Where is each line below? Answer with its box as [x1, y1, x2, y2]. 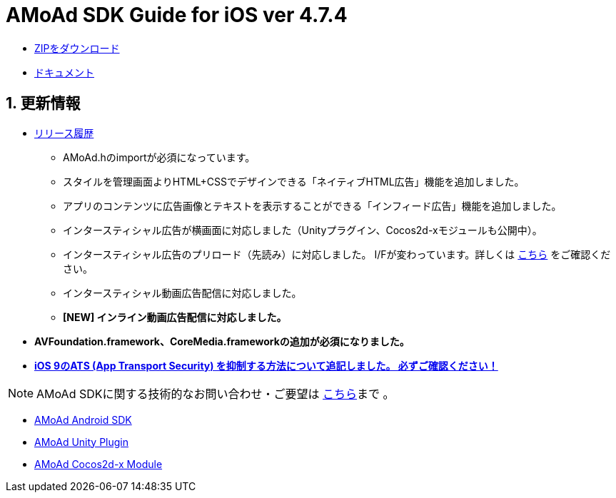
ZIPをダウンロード [34, 41, 120, 54]
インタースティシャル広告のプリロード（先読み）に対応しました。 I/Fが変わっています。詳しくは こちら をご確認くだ [63, 248, 611, 260]
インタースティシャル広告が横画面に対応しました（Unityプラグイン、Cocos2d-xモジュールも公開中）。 [63, 223, 542, 236]
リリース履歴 [34, 126, 94, 139]
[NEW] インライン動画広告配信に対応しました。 [63, 310, 287, 323]
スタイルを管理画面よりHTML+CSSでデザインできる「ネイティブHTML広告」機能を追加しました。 [63, 175, 525, 188]
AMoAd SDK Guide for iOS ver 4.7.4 [6, 3, 348, 27]
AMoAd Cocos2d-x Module [34, 457, 163, 470]
